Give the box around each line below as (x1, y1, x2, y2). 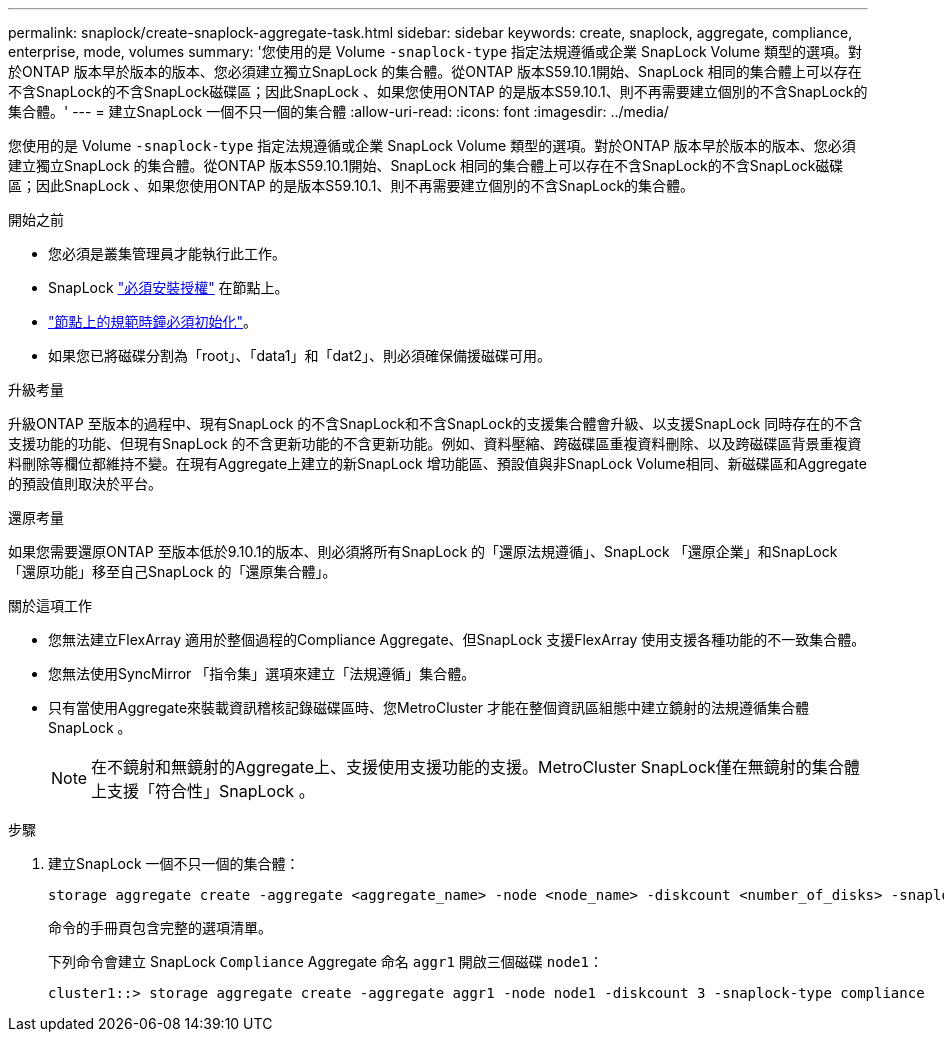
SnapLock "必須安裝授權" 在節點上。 (48, 279, 289, 296)
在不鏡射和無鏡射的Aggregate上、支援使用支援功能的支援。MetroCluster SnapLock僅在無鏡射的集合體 (91, 757, 860, 777)
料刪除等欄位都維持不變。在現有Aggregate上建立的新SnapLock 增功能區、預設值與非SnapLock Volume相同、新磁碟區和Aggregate (8, 455, 867, 472)
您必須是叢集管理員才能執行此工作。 (48, 245, 286, 262)
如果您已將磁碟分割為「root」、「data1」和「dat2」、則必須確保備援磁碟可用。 (48, 347, 552, 364)
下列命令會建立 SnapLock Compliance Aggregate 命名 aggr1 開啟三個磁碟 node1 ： (48, 953, 603, 970)
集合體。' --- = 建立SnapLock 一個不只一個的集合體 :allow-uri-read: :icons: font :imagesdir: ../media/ (8, 103, 669, 120)
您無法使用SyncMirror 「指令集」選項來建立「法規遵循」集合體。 (48, 665, 476, 682)
